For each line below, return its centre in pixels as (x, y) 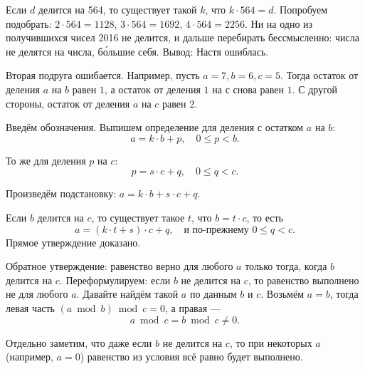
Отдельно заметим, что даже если (79, 342)
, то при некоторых (271, 342)
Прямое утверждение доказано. (73, 242)
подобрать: (29, 23)
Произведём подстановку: (61, 193)
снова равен (258, 89)
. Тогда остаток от (319, 75)
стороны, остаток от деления (68, 103)
